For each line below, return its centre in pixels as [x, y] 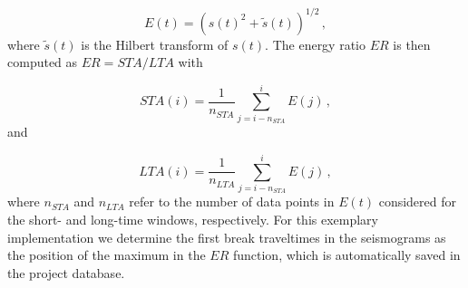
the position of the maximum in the [107, 255]
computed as [43, 62]
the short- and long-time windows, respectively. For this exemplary [193, 219]
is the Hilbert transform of [155, 44]
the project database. [66, 272]
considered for [417, 202]
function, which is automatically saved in [346, 255]
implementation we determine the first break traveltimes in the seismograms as [227, 237]
